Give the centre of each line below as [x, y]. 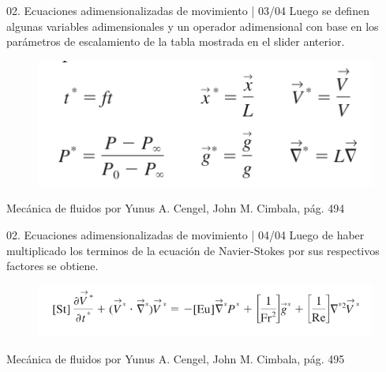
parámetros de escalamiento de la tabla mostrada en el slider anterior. [176, 41]
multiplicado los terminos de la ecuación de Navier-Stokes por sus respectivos [193, 250]
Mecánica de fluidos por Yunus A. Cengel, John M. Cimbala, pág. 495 [176, 359]
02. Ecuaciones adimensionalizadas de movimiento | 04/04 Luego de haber [186, 234]
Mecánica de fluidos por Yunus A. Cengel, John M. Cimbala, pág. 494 [176, 208]
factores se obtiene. [52, 266]
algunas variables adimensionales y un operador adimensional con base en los [193, 26]
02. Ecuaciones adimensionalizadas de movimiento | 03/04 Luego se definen [188, 10]
